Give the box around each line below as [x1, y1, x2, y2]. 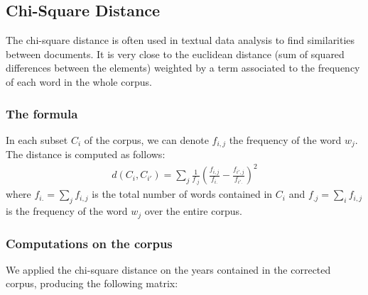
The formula [6, 104, 78, 122]
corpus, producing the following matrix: [6, 276, 178, 291]
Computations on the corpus [6, 234, 173, 252]
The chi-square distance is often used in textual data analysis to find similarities [6, 33, 355, 48]
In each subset [6, 132, 68, 147]
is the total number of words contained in [92, 187, 273, 201]
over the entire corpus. [144, 204, 242, 218]
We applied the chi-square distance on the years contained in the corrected [6, 262, 331, 277]
